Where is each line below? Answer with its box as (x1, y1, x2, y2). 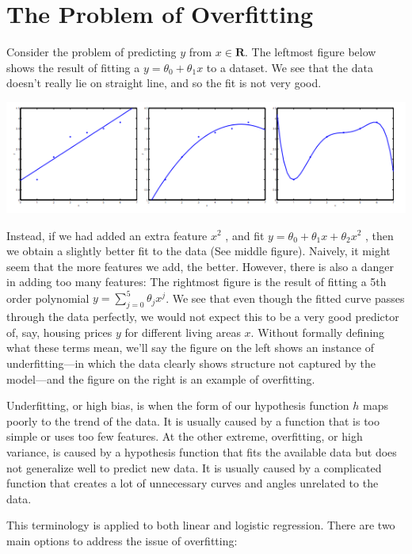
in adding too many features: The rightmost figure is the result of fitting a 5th (6, 273, 387, 290)
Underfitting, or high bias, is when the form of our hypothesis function (6, 397, 349, 414)
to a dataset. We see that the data (206, 59, 373, 75)
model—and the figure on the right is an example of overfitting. (6, 370, 315, 387)
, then (365, 227, 394, 243)
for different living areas (124, 323, 241, 340)
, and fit (225, 227, 265, 243)
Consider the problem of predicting (6, 44, 177, 60)
